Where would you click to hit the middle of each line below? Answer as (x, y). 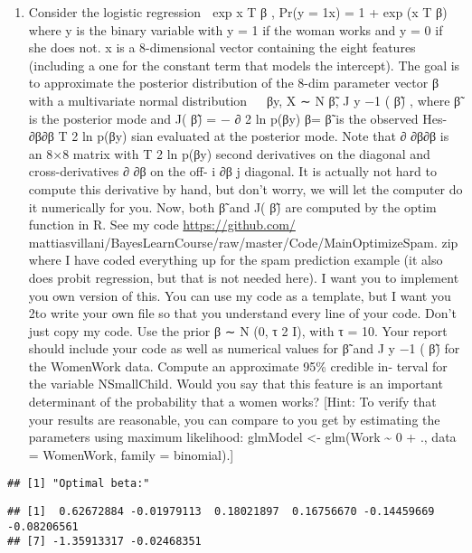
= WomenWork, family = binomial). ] (131, 454)
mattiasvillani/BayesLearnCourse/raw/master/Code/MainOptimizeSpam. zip (243, 242)
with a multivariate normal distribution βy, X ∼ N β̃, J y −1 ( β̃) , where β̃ (245, 100)
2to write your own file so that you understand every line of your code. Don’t (242, 313)
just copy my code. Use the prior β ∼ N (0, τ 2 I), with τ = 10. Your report (238, 330)
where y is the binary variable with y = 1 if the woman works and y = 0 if (236, 29)
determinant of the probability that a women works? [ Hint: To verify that (232, 402)
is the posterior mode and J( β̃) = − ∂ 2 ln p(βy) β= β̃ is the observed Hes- (238, 118)
